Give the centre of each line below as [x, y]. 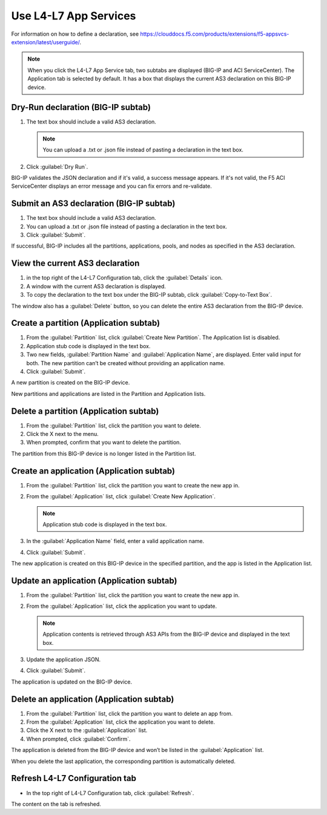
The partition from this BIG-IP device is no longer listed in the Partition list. [104, 454]
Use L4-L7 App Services [74, 16]
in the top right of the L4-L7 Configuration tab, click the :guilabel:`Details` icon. [124, 278]
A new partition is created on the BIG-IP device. [71, 383]
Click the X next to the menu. [63, 434]
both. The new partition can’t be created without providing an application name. [126, 363]
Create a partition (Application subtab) [86, 323]
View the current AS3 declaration [75, 263]
